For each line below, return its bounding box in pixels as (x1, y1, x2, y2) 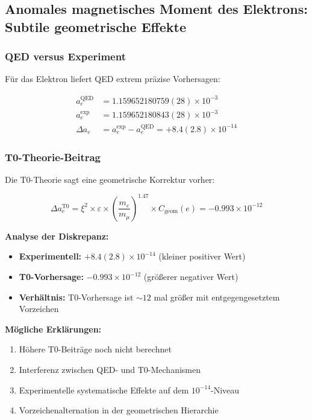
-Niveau (211, 383, 240, 396)
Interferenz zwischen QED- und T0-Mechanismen (19, 363, 201, 376)
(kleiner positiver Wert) (158, 250, 246, 262)
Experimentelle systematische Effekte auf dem (19, 383, 189, 396)
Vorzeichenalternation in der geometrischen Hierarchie (19, 404, 219, 416)
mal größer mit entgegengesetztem (154, 290, 280, 303)
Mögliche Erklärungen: (5, 322, 102, 335)
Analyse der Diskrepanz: (5, 229, 109, 242)
